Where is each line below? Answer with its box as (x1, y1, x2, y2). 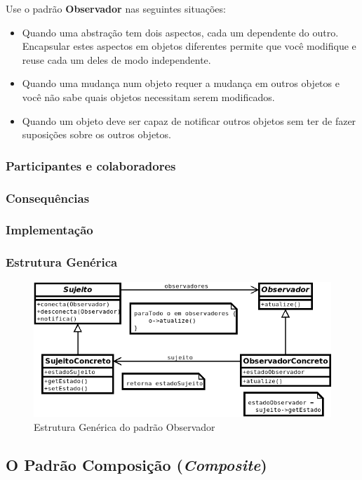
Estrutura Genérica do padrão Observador (34, 419, 215, 434)
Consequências (6, 189, 90, 206)
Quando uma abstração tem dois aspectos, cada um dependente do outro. (22, 25, 339, 39)
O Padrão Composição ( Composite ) (6, 453, 267, 475)
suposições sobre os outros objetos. (22, 127, 171, 142)
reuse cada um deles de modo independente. (22, 52, 211, 67)
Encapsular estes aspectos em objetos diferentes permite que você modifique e (22, 39, 356, 53)
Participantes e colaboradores (6, 156, 176, 174)
